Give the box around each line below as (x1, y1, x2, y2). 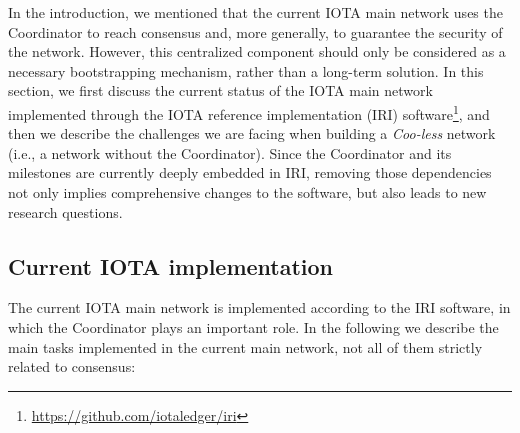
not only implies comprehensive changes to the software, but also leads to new (8, 182, 487, 202)
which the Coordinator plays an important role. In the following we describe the (8, 316, 499, 337)
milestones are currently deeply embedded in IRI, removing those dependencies (8, 162, 492, 183)
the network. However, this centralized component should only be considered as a (8, 41, 506, 62)
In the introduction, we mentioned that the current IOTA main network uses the (8, 2, 503, 22)
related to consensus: (8, 356, 136, 377)
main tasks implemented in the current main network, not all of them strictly (8, 336, 483, 357)
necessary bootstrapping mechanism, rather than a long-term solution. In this (8, 60, 484, 81)
